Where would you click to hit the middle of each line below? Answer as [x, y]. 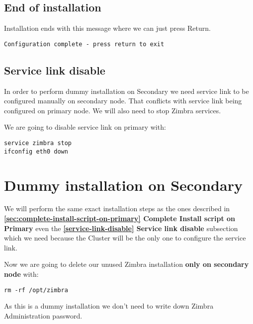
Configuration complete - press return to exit [84, 44]
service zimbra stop [38, 143]
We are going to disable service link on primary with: [85, 127]
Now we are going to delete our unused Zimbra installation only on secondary [126, 264]
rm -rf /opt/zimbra [36, 290]
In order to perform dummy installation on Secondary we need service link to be [126, 91]
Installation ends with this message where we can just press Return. [107, 28]
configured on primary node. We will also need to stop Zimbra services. [113, 110]
